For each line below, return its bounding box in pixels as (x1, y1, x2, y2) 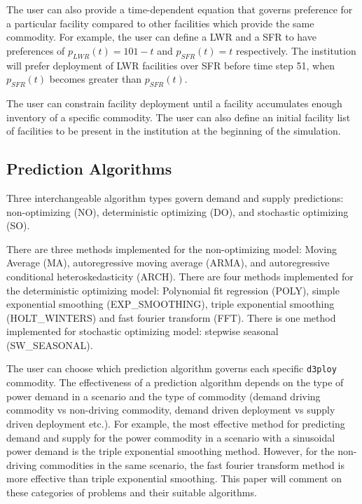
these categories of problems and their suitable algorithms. (6, 484, 257, 499)
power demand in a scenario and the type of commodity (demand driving (6, 388, 321, 403)
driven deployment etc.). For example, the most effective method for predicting (6, 416, 345, 430)
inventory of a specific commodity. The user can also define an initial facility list (6, 109, 351, 124)
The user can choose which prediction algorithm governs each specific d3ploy (6, 361, 337, 376)
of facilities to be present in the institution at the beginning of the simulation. (6, 123, 341, 138)
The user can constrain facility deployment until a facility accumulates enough (6, 95, 342, 110)
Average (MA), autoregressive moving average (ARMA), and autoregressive (6, 255, 330, 270)
